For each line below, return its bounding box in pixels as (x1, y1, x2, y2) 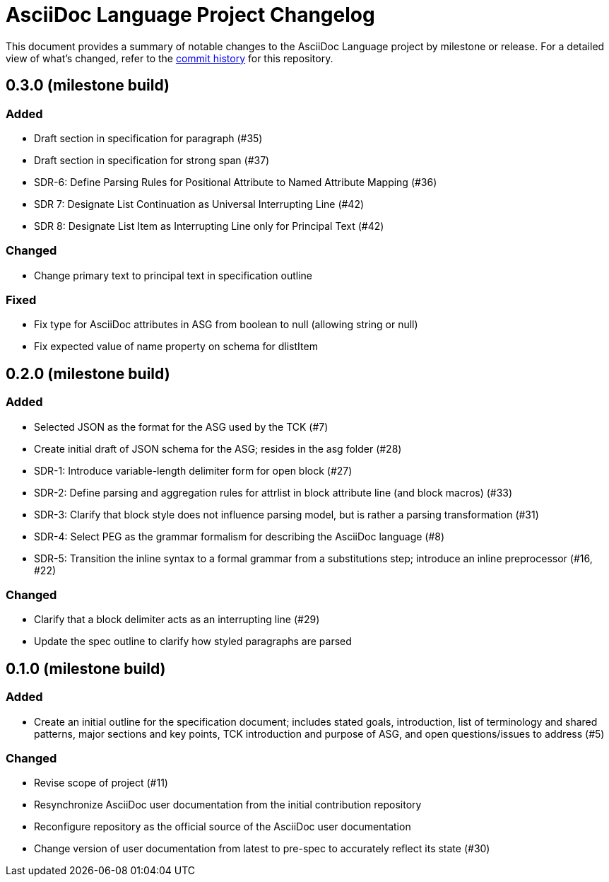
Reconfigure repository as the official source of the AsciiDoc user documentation (34, 820, 411, 833)
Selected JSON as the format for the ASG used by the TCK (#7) (34, 420, 329, 433)
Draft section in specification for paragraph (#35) (34, 132, 263, 144)
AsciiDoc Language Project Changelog (6, 3, 375, 27)
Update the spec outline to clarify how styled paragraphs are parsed (34, 635, 352, 648)
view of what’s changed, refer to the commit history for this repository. (6, 52, 333, 64)
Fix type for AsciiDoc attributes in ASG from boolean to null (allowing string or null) (34, 318, 418, 331)
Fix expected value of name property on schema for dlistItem (34, 340, 318, 353)
